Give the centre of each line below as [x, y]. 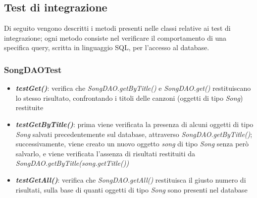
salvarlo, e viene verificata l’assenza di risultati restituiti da [105, 153]
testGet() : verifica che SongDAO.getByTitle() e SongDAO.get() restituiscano [133, 88]
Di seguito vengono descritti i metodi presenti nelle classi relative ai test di [117, 28]
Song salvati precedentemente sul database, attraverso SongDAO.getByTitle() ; [134, 134]
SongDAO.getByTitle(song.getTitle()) [72, 163]
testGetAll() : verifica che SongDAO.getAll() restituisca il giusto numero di [131, 179]
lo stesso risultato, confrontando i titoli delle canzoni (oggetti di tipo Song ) [129, 98]
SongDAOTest [33, 69]
